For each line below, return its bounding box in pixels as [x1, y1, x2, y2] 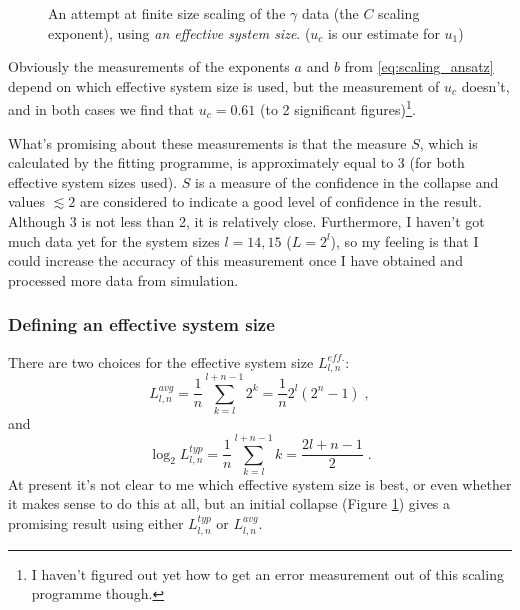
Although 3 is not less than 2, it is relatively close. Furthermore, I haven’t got [8, 211, 485, 231]
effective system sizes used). [8, 171, 178, 192]
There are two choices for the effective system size [8, 351, 314, 372]
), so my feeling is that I [330, 230, 479, 251]
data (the [301, 3, 359, 23]
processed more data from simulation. [8, 269, 239, 290]
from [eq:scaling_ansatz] [344, 56, 494, 77]
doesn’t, [461, 75, 510, 96]
